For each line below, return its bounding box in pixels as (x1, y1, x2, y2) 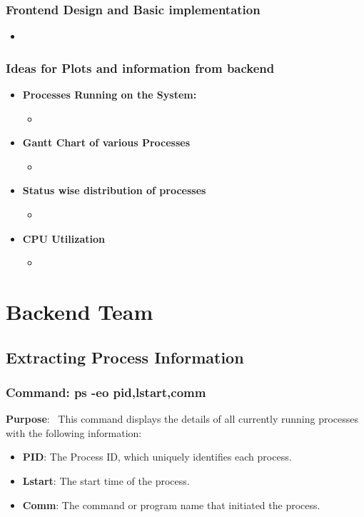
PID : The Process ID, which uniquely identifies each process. (22, 449, 292, 464)
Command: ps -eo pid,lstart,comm (6, 383, 206, 401)
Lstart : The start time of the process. (22, 473, 190, 488)
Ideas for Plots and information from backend (6, 59, 275, 76)
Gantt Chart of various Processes (22, 135, 191, 150)
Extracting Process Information (6, 346, 244, 368)
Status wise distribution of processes (22, 183, 206, 198)
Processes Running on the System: (22, 87, 197, 102)
